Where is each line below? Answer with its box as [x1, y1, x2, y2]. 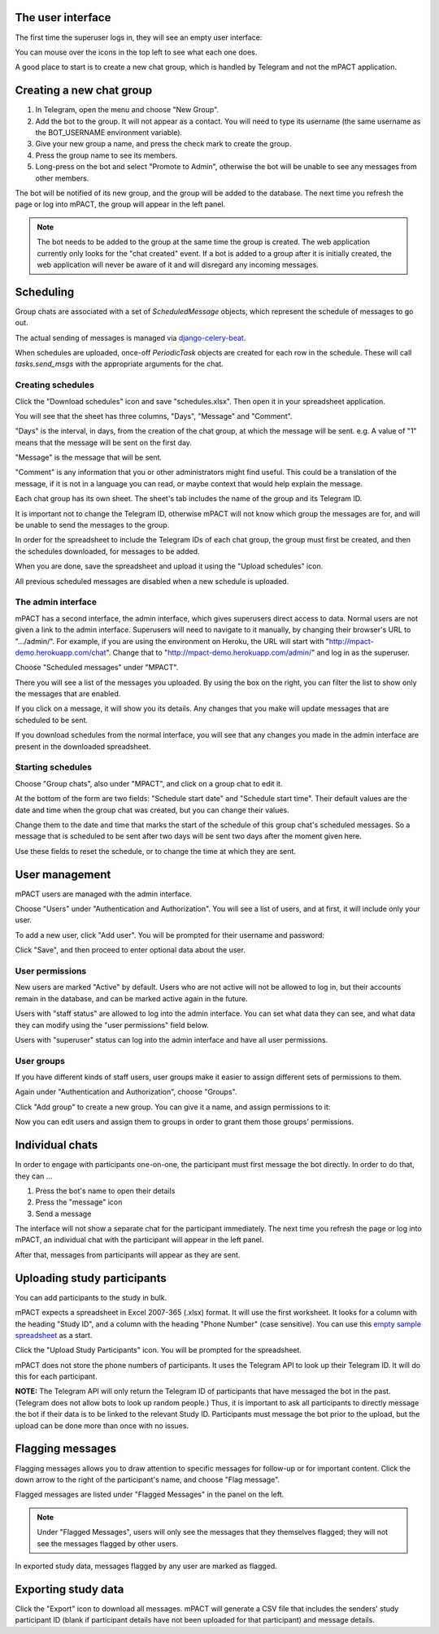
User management [15, 867, 111, 882]
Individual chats [15, 1139, 98, 1153]
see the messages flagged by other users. [37, 1538, 179, 1549]
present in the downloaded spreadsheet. [15, 741, 151, 752]
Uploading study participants [15, 1271, 167, 1285]
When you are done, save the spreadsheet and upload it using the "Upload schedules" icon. [15, 561, 324, 571]
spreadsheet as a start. [15, 1330, 93, 1340]
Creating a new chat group [15, 84, 153, 98]
